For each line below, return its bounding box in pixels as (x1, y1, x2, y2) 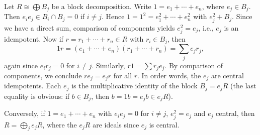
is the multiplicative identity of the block (71, 80, 198, 91)
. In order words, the (137, 70, 201, 80)
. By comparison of (164, 60, 223, 70)
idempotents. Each (4, 80, 61, 91)
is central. (149, 119, 180, 129)
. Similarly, (92, 60, 125, 70)
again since (4, 60, 38, 70)
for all (113, 70, 132, 80)
